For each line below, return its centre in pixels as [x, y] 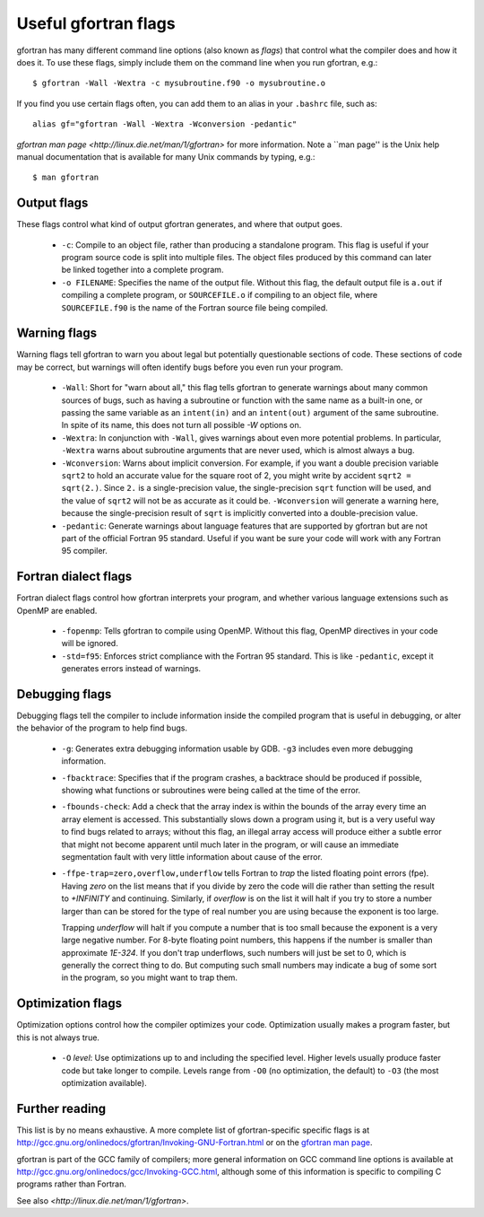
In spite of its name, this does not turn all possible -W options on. [181, 425]
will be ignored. [90, 644]
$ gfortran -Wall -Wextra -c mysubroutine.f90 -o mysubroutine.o [179, 83]
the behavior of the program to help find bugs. [102, 728]
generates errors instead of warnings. [131, 669]
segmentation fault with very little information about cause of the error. [192, 856]
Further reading [61, 1108]
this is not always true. [58, 1038]
